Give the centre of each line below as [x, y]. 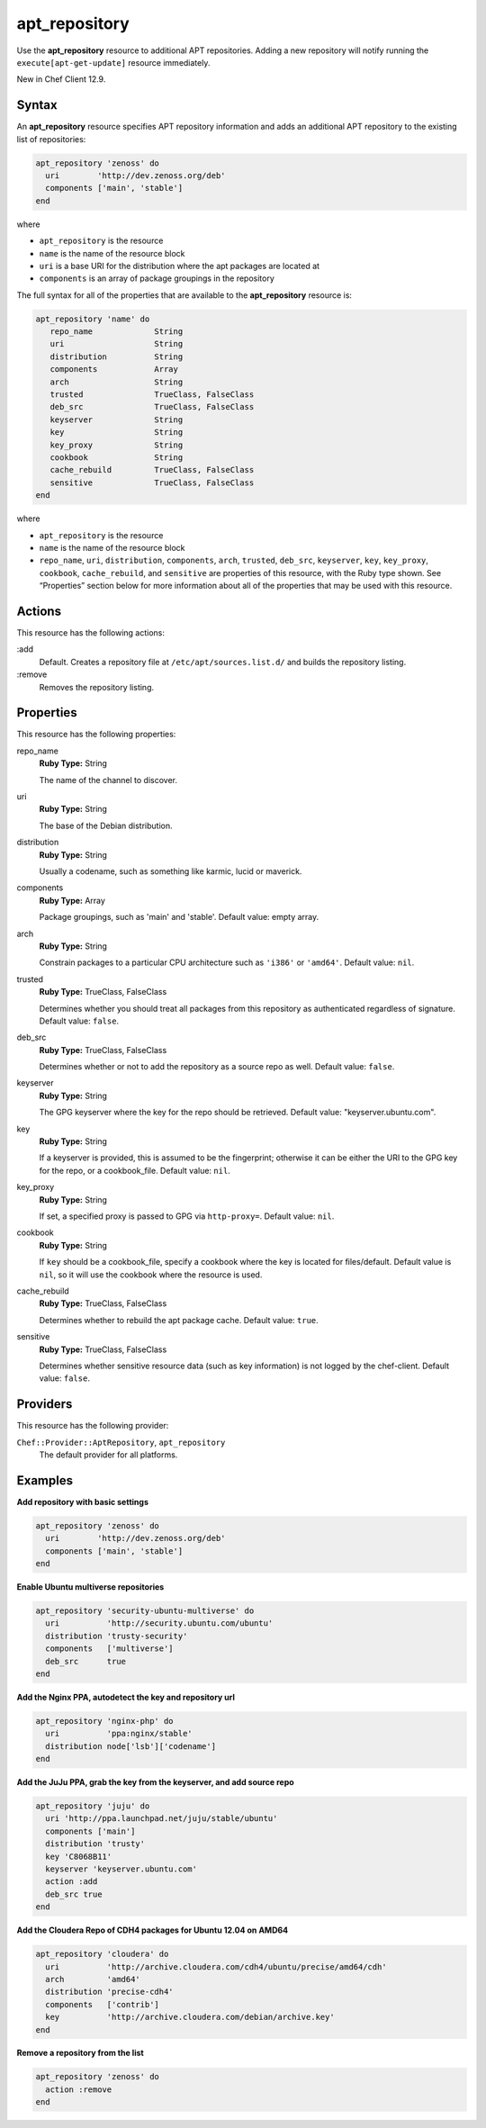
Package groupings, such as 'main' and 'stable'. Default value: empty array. [179, 917]
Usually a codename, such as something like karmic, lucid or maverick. [171, 871]
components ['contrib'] [102, 2004]
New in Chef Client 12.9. [61, 79]
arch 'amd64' [93, 1979]
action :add [72, 1882]
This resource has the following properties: [96, 735]
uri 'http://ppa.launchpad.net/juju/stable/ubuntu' [162, 1819]
